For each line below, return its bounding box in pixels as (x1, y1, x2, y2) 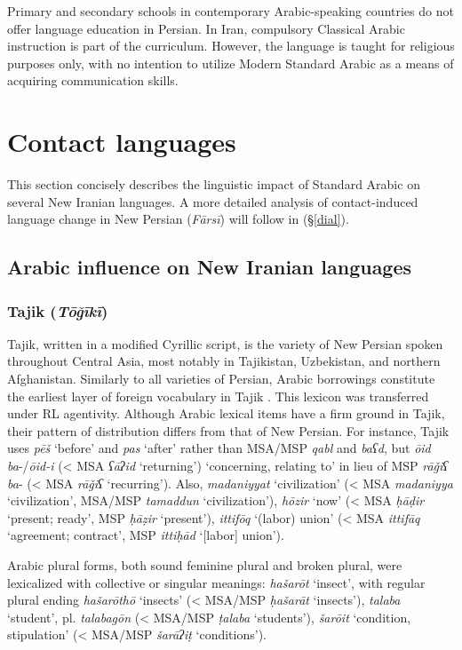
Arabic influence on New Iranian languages (7, 253, 412, 281)
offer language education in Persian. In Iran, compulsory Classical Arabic (7, 19, 405, 37)
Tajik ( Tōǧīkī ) (7, 299, 108, 321)
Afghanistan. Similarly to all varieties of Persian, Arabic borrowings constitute (7, 369, 435, 388)
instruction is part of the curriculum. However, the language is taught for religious (7, 36, 455, 55)
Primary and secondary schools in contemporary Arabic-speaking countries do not (7, 2, 454, 20)
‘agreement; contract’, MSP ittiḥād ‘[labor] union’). (7, 526, 284, 544)
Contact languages (7, 123, 236, 160)
